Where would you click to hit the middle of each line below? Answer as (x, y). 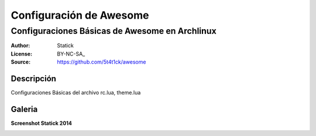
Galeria (24, 109)
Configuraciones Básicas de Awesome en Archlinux (114, 31)
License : (21, 54)
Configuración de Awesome (80, 15)
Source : (21, 62)
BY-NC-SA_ (71, 54)
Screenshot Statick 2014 (42, 123)
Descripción (34, 79)
